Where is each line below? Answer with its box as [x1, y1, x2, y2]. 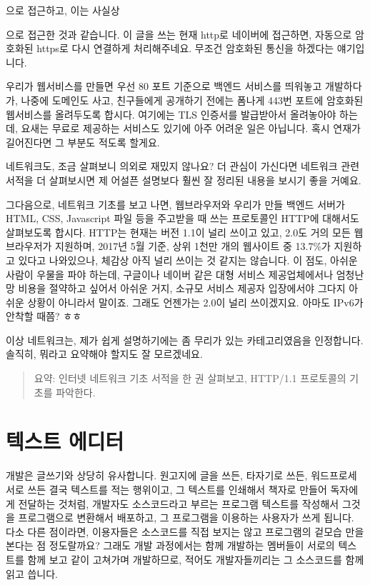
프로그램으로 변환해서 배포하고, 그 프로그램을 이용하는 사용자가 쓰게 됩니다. [18, 510, 354, 525]
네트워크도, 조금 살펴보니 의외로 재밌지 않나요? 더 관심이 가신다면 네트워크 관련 [6, 159, 360, 174]
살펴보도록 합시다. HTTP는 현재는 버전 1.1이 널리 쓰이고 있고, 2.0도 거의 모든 [6, 224, 351, 239]
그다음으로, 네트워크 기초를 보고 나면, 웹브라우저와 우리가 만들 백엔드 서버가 [6, 196, 345, 211]
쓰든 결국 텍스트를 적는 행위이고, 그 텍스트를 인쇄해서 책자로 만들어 [27, 481, 327, 496]
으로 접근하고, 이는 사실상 [6, 3, 120, 17]
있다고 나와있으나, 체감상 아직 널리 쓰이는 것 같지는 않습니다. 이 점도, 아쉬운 [18, 252, 358, 267]
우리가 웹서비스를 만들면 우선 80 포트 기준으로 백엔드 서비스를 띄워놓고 [6, 79, 322, 94]
